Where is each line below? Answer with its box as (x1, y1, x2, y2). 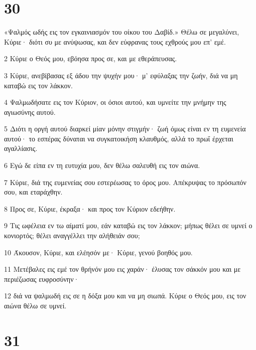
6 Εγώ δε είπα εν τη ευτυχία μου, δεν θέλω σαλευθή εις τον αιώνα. (4, 160, 200, 170)
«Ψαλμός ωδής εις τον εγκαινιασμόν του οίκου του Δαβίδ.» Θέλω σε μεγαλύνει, (4, 27, 239, 37)
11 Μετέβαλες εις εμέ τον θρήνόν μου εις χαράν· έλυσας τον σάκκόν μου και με (4, 264, 241, 274)
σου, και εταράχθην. (4, 187, 63, 197)
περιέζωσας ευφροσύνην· (4, 273, 79, 284)
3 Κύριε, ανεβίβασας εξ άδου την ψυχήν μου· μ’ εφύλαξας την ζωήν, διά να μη (4, 70, 238, 80)
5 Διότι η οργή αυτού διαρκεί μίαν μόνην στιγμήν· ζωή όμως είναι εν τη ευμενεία (4, 123, 246, 134)
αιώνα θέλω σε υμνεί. (4, 300, 67, 310)
